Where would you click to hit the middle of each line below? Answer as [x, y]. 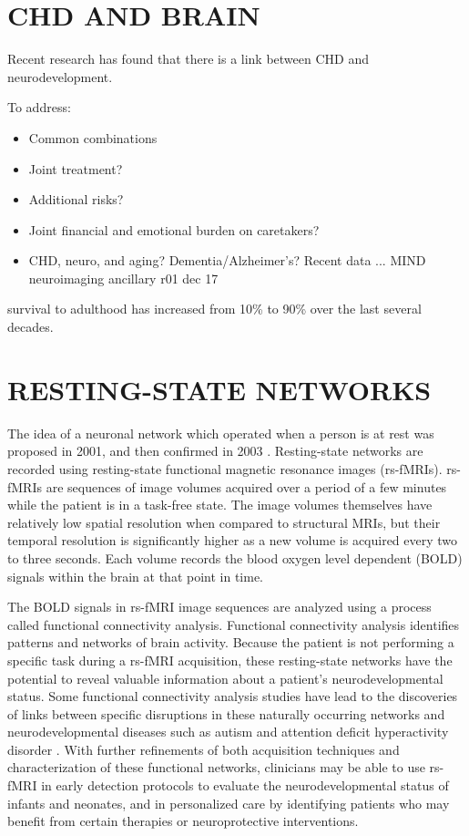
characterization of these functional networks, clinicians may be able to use [216, 767]
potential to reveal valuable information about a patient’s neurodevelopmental [225, 678]
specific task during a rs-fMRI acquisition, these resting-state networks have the [230, 660]
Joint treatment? [76, 168]
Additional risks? [76, 199]
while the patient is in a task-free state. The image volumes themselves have [220, 505]
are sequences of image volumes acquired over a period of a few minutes [246, 486]
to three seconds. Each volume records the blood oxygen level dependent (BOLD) [235, 557]
